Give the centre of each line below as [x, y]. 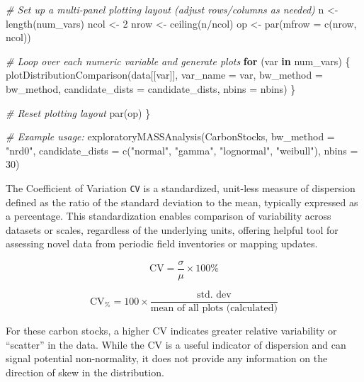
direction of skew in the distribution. [85, 372]
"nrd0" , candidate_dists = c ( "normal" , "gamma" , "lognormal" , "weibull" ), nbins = [182, 150]
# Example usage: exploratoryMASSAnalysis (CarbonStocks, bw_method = [170, 136]
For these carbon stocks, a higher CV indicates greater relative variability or [171, 331]
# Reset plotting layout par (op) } [78, 112]
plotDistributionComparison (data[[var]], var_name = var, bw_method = [164, 75]
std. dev [214, 295]
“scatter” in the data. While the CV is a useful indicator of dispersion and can [176, 344]
